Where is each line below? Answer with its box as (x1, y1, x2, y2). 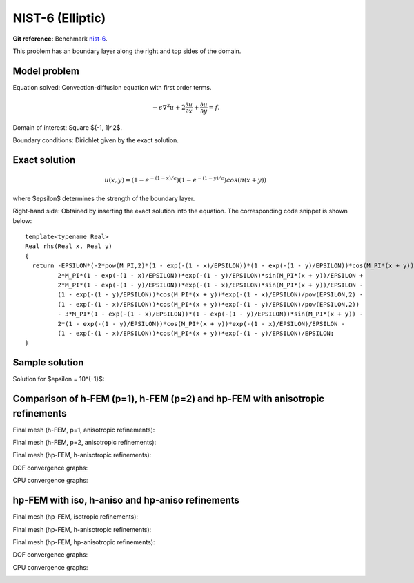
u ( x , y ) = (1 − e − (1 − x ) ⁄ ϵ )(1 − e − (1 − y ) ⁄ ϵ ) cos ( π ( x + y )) (104, 175, 267, 184)
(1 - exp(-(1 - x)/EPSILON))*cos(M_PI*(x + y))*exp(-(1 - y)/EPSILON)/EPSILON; (57, 329, 335, 337)
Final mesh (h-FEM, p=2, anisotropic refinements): (12, 439, 157, 447)
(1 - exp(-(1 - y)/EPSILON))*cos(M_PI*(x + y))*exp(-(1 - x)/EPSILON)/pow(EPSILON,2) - (57, 291, 364, 298)
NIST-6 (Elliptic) (12, 10, 106, 26)
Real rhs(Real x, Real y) (25, 242, 113, 250)
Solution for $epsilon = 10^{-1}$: (12, 375, 105, 383)
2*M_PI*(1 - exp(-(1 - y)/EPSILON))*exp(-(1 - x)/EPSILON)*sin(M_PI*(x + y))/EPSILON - (57, 280, 364, 289)
